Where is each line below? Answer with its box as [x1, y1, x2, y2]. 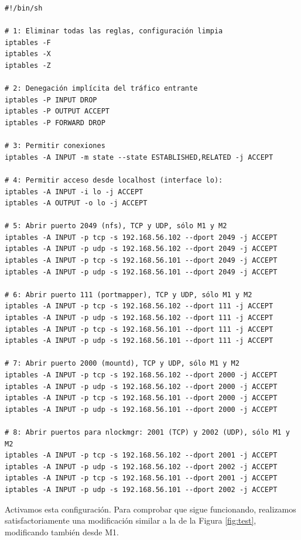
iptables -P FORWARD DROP [5, 118, 105, 127]
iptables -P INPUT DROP [5, 95, 97, 104]
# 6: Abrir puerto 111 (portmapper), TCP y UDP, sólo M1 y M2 [5, 290, 252, 299]
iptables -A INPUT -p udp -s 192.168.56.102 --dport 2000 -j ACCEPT [5, 382, 278, 391]
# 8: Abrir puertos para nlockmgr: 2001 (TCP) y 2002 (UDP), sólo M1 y [5, 428, 290, 436]
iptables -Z [5, 61, 51, 70]
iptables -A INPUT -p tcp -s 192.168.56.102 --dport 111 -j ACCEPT [5, 302, 273, 311]
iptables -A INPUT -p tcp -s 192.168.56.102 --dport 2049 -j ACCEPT [5, 233, 278, 242]
